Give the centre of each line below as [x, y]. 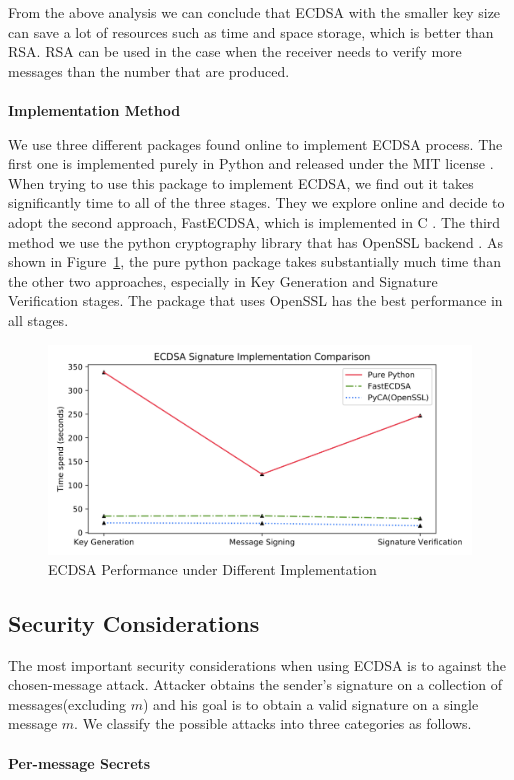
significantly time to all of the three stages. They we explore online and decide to [256, 202]
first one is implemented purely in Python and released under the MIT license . [251, 163]
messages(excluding [67, 703]
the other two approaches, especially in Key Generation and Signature [223, 280]
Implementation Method [94, 109]
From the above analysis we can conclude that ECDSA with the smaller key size [254, 12]
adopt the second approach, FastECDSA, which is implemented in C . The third [254, 221]
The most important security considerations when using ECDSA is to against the [257, 664]
